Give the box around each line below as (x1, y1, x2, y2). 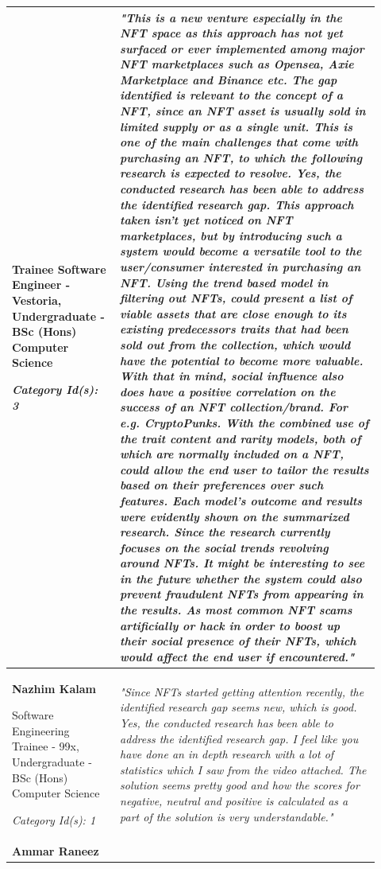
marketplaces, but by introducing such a (120, 227, 342, 244)
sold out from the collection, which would (120, 336, 351, 353)
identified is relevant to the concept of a (120, 87, 344, 103)
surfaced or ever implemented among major (120, 40, 364, 57)
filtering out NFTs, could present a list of (120, 290, 352, 306)
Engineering (12, 722, 70, 738)
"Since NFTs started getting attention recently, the (120, 683, 364, 699)
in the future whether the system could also (120, 570, 362, 586)
